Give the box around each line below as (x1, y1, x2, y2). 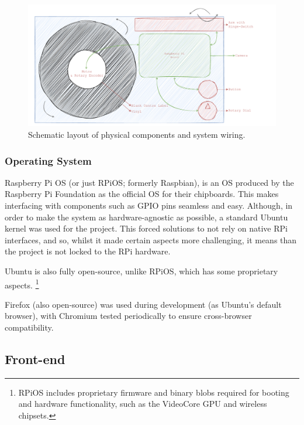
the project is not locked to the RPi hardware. (5, 245, 171, 257)
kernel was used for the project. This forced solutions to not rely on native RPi (5, 222, 288, 234)
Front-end (5, 350, 65, 368)
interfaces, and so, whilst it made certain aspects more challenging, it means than (5, 233, 297, 246)
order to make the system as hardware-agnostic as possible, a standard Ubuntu (5, 210, 288, 223)
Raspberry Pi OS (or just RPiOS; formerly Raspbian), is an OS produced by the (5, 176, 294, 188)
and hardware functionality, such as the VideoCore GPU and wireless (18, 397, 267, 410)
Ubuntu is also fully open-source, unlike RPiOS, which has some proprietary (5, 265, 278, 277)
